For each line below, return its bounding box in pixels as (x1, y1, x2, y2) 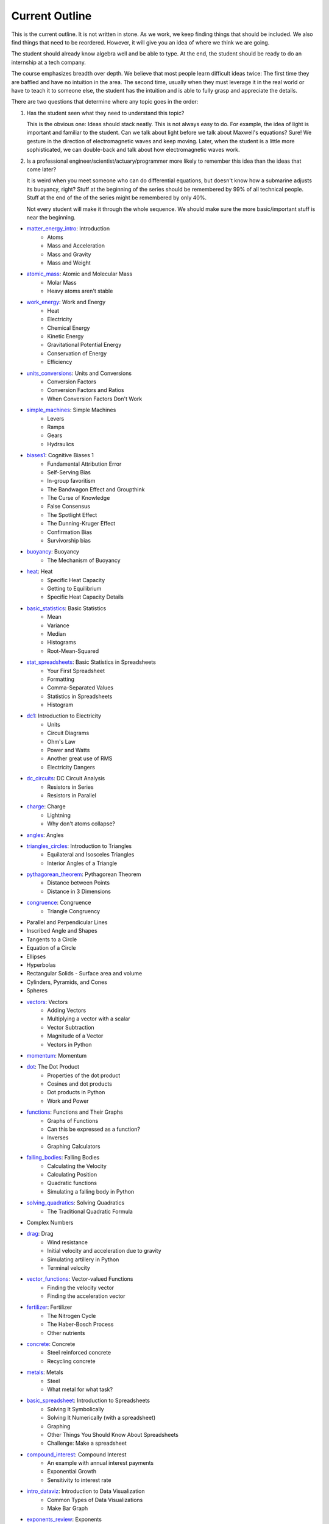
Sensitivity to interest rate (47, 1476, 111, 1484)
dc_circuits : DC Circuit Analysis (26, 775, 105, 782)
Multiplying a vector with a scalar (47, 1015, 130, 1022)
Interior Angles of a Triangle (47, 860, 118, 867)
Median (47, 630, 66, 637)
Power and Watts (47, 747, 90, 754)
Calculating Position (47, 1170, 97, 1178)
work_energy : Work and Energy (26, 299, 106, 306)
